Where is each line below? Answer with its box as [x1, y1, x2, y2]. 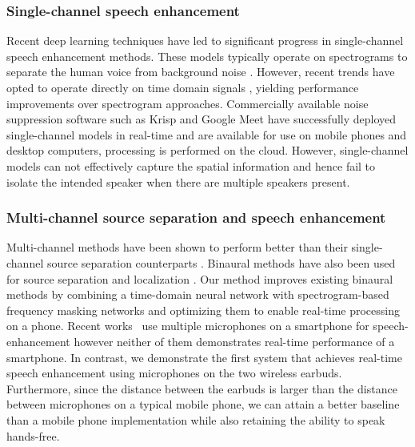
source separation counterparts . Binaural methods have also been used [46, 254, 396, 271]
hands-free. [6, 427, 60, 444]
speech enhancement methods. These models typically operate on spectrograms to [6, 47, 408, 64]
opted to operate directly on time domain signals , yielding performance [6, 79, 359, 95]
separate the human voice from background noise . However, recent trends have [6, 63, 395, 80]
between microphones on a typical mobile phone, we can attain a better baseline [6, 396, 400, 413]
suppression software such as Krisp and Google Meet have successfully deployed [6, 111, 397, 127]
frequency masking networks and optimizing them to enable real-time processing [6, 301, 400, 318]
